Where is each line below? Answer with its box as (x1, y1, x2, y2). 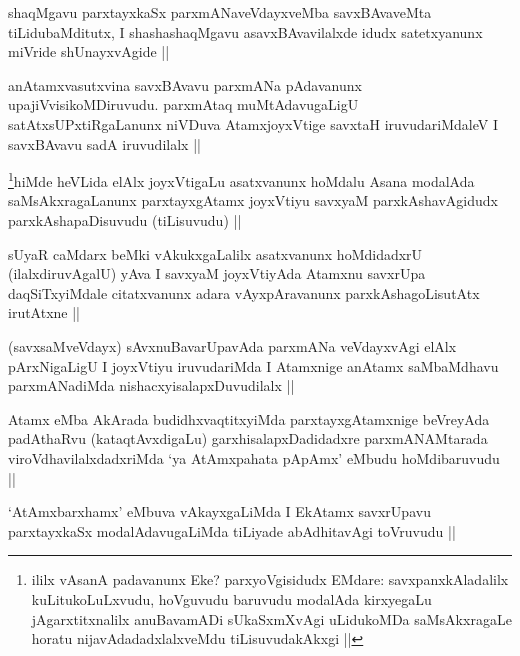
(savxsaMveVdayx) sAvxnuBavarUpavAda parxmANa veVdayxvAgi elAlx (8, 335, 457, 356)
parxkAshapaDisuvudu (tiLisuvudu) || (8, 210, 242, 230)
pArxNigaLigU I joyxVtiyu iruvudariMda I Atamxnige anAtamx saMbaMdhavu (8, 355, 499, 376)
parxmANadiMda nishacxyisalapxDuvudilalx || (8, 375, 295, 396)
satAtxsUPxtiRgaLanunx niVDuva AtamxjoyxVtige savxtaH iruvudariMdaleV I (8, 113, 498, 134)
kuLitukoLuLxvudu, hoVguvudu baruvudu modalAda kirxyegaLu (31, 588, 432, 609)
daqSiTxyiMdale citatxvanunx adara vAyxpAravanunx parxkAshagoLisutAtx (8, 282, 480, 303)
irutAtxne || (8, 302, 81, 323)
